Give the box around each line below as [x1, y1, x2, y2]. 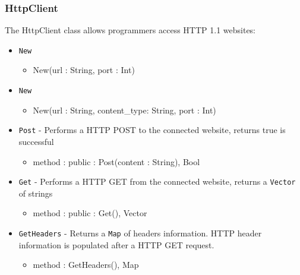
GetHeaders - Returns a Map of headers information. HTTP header [18, 227, 262, 239]
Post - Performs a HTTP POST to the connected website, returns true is [18, 124, 286, 136]
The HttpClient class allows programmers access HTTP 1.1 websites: [5, 24, 256, 36]
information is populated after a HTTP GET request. [18, 238, 214, 251]
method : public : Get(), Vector [33, 207, 147, 219]
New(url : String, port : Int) [33, 64, 135, 76]
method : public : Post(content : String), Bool [33, 155, 200, 167]
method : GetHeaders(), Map [33, 258, 139, 271]
